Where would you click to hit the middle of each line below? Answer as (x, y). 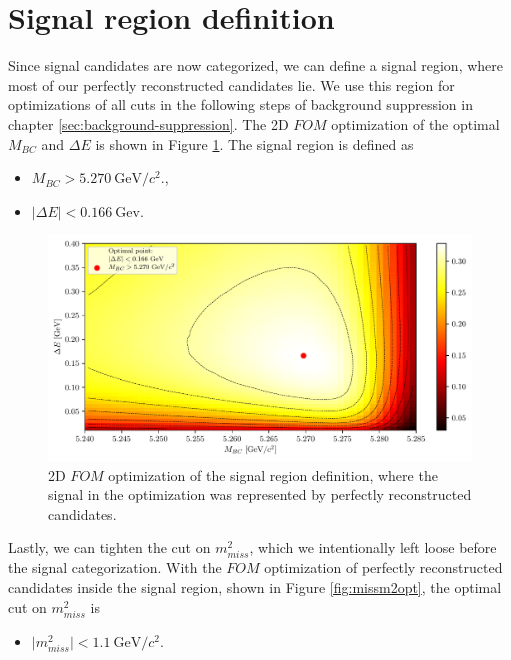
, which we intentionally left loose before (373, 547)
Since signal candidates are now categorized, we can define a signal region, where (256, 65)
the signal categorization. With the (115, 567)
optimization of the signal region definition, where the (273, 474)
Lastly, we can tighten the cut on (109, 547)
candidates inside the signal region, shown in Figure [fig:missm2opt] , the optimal (255, 587)
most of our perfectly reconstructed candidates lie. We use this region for (231, 84)
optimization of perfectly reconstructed (383, 567)
